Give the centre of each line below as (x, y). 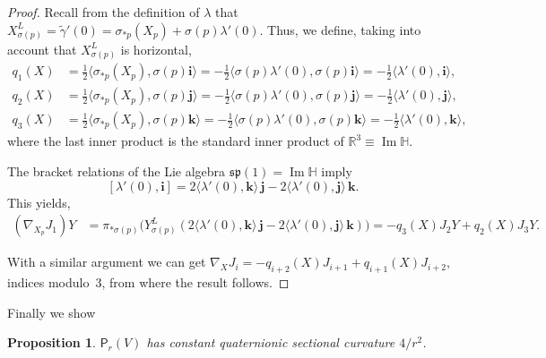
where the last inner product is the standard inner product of (176, 141)
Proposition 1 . (52, 342)
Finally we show (52, 312)
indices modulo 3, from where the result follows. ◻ (148, 282)
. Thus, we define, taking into (340, 29)
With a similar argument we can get (107, 262)
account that (42, 49)
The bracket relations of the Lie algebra (117, 171)
